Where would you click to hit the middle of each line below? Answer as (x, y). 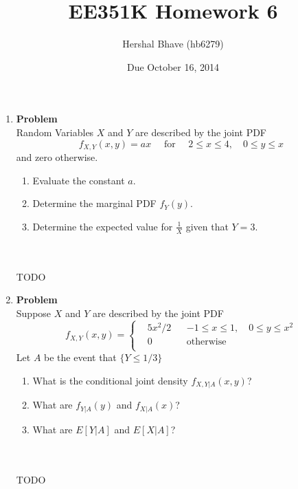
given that (207, 226)
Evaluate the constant (79, 180)
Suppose (34, 313)
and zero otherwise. (57, 156)
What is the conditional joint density (110, 380)
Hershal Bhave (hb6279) (173, 44)
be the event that (80, 357)
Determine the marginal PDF (94, 203)
